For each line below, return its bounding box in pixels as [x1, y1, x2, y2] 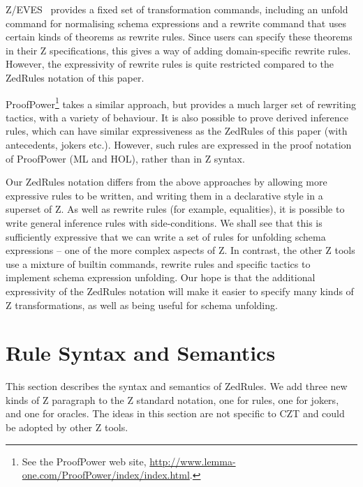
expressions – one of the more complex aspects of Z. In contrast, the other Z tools [6, 243, 355, 257]
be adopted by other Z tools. [6, 420, 128, 435]
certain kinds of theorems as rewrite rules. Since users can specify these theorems [6, 29, 353, 44]
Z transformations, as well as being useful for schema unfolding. [6, 297, 278, 312]
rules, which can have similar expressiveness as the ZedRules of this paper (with [6, 123, 348, 138]
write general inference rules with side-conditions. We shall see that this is [6, 215, 323, 230]
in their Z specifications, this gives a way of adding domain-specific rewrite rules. [6, 43, 351, 57]
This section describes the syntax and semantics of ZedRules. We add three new [6, 379, 348, 394]
